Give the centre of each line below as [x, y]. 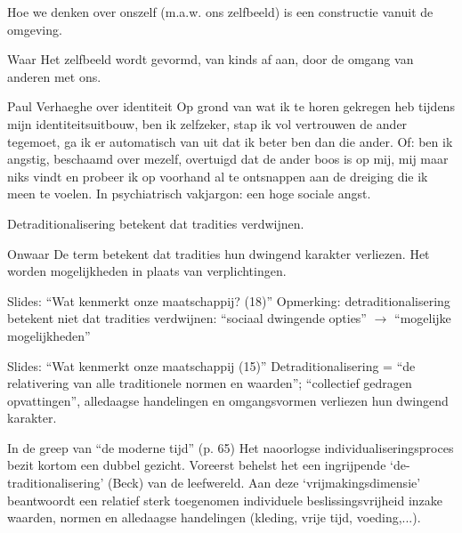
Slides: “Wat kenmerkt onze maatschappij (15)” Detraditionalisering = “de [211, 365]
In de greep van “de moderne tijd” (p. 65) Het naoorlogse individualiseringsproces [231, 447]
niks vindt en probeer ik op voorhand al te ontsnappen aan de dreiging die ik [218, 176]
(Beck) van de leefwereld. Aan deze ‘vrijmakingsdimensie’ [264, 483]
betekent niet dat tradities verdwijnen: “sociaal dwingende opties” [187, 318]
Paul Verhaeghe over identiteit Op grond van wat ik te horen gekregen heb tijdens [231, 106]
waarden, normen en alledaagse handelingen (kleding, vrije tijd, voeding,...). [214, 517]
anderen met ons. [54, 76]
